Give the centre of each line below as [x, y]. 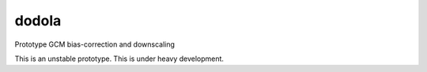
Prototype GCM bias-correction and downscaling [95, 44]
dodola [38, 21]
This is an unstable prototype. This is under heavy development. [119, 59]
